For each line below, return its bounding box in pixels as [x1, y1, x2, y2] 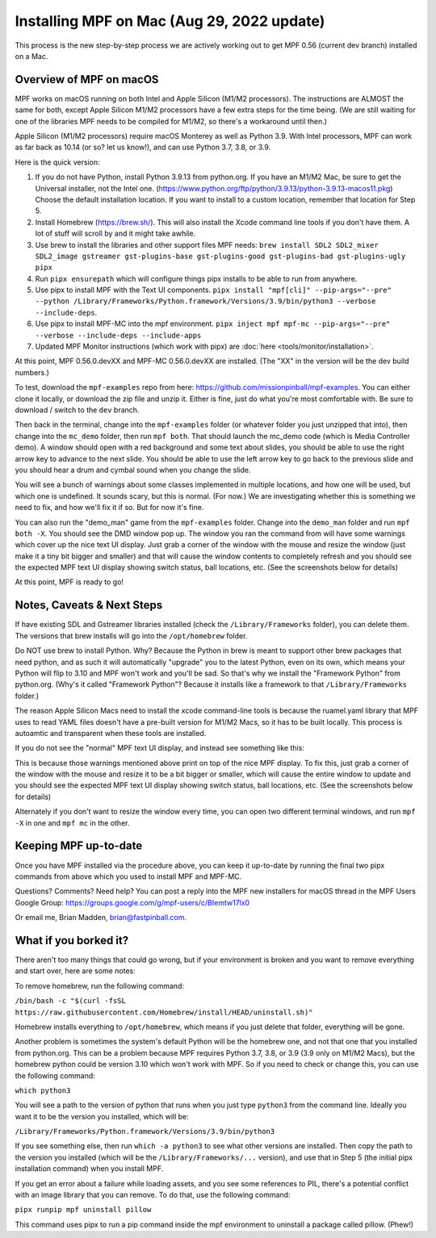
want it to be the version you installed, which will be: [15, 1111, 189, 1121]
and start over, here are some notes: [15, 966, 136, 976]
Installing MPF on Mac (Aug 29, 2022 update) [15, 12, 325, 30]
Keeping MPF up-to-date [15, 839, 143, 853]
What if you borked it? [15, 933, 129, 947]
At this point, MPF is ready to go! [15, 577, 124, 587]
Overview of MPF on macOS [15, 73, 159, 86]
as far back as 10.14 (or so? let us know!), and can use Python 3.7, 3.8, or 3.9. [15, 142, 271, 153]
